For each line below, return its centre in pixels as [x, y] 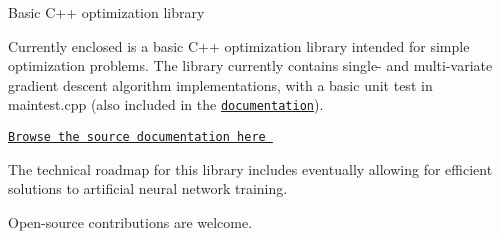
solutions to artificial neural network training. [148, 188]
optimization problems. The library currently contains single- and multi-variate [250, 65]
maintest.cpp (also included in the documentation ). [166, 104]
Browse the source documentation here [137, 137]
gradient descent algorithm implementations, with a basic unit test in [220, 84]
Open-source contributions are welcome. [130, 221]
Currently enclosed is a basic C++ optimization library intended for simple [239, 45]
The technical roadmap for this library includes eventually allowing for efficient [250, 168]
